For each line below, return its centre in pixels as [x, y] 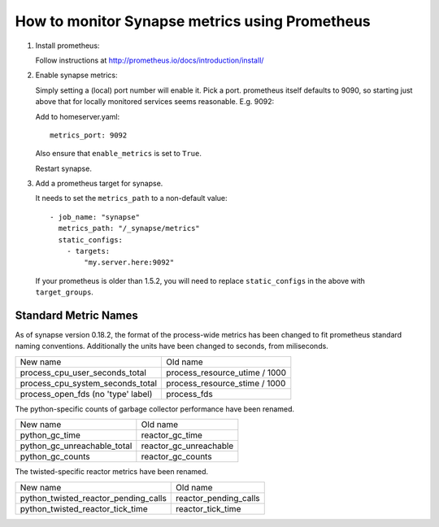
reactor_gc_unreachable [187, 446]
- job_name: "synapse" [95, 217]
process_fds [189, 394]
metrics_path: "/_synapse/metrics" [129, 229]
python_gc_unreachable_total [76, 446]
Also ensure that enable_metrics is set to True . [119, 154]
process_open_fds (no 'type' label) [86, 394]
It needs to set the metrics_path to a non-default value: [131, 198]
